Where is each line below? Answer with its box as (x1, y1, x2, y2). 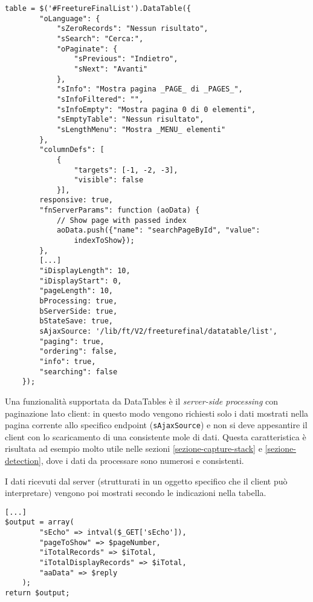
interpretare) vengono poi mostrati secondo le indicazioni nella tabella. (5, 486, 266, 499)
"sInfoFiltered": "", (56, 94, 144, 104)
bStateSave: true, (39, 317, 113, 326)
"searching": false (39, 367, 118, 376)
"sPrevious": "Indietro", (74, 55, 178, 64)
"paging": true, (39, 337, 105, 346)
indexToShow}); (74, 236, 135, 245)
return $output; (5, 589, 70, 597)
